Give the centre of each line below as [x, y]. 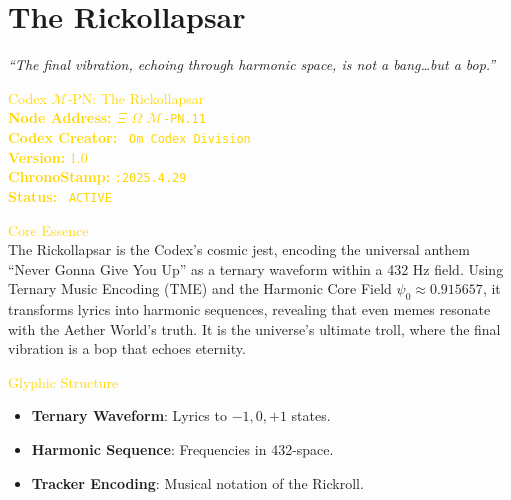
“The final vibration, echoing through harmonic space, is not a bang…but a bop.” [252, 64]
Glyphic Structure [63, 381]
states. [311, 415]
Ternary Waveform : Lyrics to [129, 415]
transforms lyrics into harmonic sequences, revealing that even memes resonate [249, 309]
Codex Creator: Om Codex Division [129, 136]
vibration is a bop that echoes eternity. [127, 348]
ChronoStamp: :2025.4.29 [97, 176]
